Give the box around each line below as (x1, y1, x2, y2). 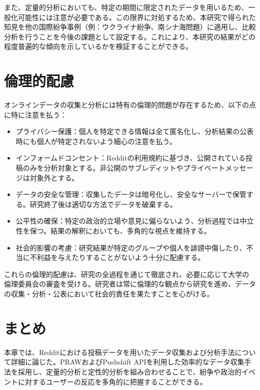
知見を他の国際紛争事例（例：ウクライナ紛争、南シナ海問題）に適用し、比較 (4, 21, 256, 32)
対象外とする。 (29, 172, 79, 182)
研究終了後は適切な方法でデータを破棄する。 (29, 198, 177, 209)
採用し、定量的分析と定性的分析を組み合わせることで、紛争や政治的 (17, 366, 242, 376)
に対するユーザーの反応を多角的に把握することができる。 (17, 376, 207, 386)
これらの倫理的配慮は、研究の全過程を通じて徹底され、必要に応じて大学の (4, 268, 249, 279)
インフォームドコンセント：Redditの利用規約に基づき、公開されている (15, 152, 245, 163)
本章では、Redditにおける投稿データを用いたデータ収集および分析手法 (4, 346, 235, 357)
